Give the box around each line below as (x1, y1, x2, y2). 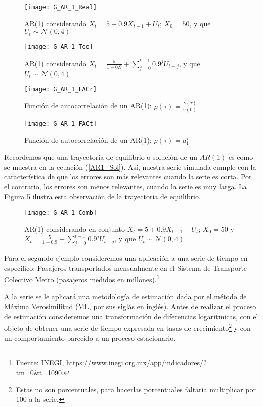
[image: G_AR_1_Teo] (24, 43, 94, 51)
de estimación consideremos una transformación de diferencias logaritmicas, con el (4, 311, 258, 321)
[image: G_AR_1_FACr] (24, 85, 97, 93)
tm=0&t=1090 (16, 367, 62, 377)
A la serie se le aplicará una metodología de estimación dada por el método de (4, 291, 247, 301)
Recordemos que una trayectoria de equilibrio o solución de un (4, 151, 198, 162)
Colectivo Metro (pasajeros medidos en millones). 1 (4, 273, 160, 285)
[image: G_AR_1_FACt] (24, 120, 97, 127)
